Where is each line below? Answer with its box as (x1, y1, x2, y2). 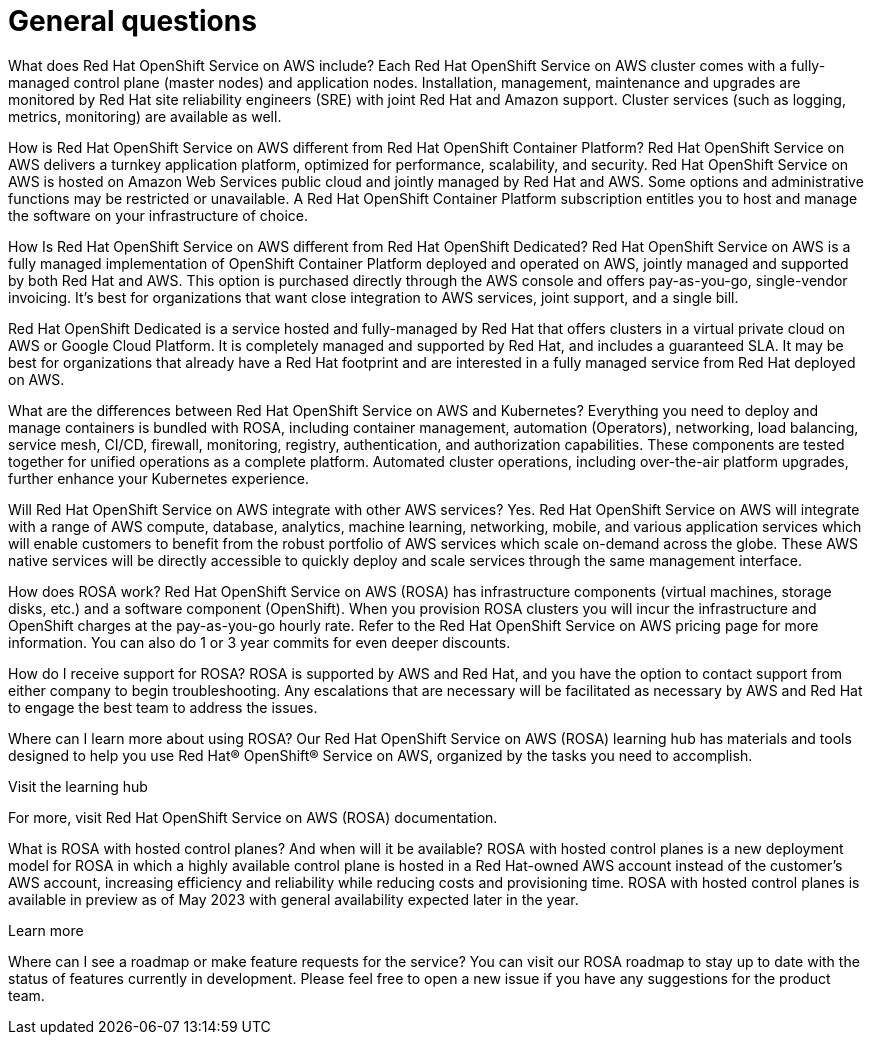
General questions (8, 4, 257, 38)
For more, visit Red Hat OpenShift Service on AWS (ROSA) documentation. (8, 808, 498, 826)
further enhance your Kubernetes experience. (8, 469, 310, 487)
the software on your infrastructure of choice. (8, 206, 309, 224)
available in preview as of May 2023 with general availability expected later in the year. (8, 890, 579, 908)
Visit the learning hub (8, 777, 148, 795)
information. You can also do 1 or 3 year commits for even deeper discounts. (8, 633, 511, 651)
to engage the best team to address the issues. (8, 698, 318, 716)
